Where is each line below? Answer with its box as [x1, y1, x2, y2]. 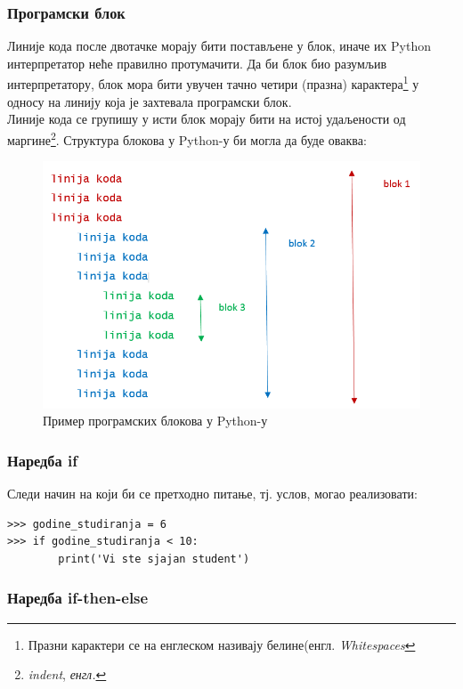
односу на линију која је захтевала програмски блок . [7, 92, 292, 110]
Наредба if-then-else [7, 587, 149, 609]
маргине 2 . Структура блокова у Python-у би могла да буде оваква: [7, 127, 367, 149]
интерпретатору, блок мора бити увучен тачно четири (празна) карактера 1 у [7, 72, 419, 93]
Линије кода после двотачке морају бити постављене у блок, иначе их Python [7, 36, 431, 55]
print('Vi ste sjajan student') [58, 552, 250, 565]
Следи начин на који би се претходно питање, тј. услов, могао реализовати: [7, 484, 418, 503]
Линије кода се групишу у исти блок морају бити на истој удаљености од [7, 109, 406, 128]
